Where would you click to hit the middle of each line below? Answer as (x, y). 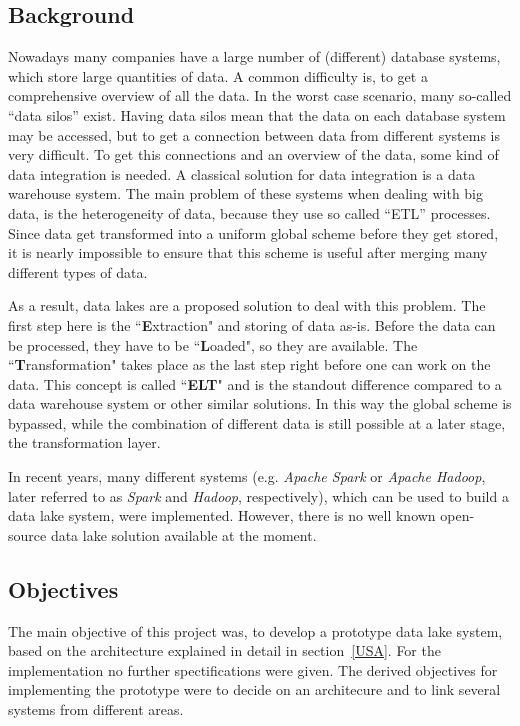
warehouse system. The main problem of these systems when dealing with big (246, 193)
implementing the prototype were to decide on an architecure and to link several (254, 689)
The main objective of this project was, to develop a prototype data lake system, (255, 630)
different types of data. (78, 271)
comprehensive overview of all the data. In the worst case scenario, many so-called (260, 95)
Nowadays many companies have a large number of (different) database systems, (254, 56)
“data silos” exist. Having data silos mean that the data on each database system (257, 114)
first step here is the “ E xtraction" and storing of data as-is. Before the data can (252, 324)
